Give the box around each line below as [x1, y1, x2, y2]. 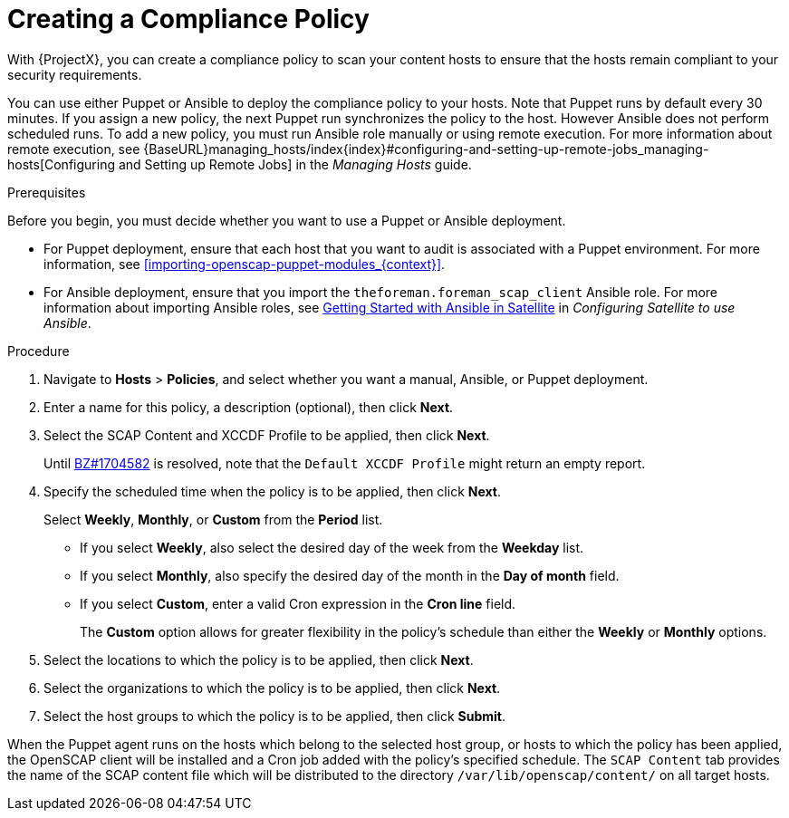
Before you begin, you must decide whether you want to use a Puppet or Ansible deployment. [7, 212, 566, 228]
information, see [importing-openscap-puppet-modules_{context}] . [43, 255, 446, 272]
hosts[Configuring [7, 156, 115, 172]
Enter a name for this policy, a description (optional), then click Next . [43, 399, 454, 415]
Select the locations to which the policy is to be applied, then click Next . [43, 651, 474, 668]
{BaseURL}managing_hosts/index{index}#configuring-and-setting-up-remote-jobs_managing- [143, 140, 709, 157]
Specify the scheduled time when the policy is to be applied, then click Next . [43, 483, 501, 499]
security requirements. [7, 66, 142, 82]
